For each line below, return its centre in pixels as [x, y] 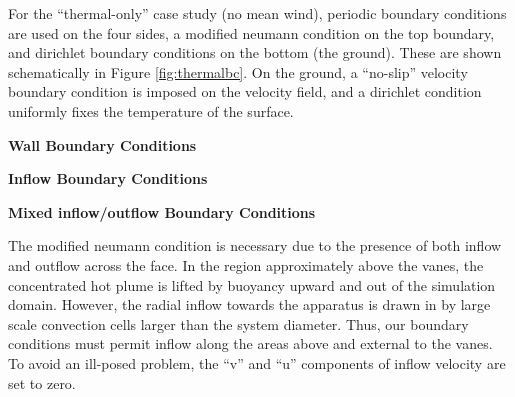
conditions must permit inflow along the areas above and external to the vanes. [250, 343]
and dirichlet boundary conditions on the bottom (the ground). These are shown [255, 52]
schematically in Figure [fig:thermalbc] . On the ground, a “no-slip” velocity [238, 71]
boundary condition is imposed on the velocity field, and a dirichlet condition [245, 91]
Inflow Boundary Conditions [108, 178]
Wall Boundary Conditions [102, 144]
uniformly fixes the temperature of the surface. [151, 110]
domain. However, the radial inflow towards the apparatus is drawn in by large [249, 304]
